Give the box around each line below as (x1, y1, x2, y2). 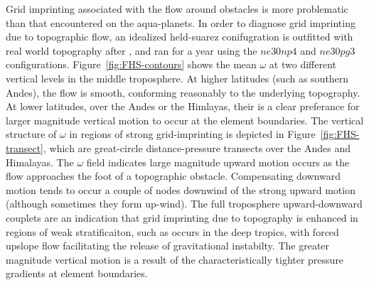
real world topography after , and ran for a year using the (6, 43, 257, 58)
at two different (269, 57, 336, 72)
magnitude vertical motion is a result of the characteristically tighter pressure (6, 252, 344, 267)
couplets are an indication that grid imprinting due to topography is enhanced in (6, 210, 358, 225)
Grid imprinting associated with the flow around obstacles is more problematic (6, 1, 348, 16)
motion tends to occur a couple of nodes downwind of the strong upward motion (6, 182, 355, 197)
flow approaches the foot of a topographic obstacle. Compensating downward (6, 168, 341, 183)
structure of (6, 127, 57, 141)
